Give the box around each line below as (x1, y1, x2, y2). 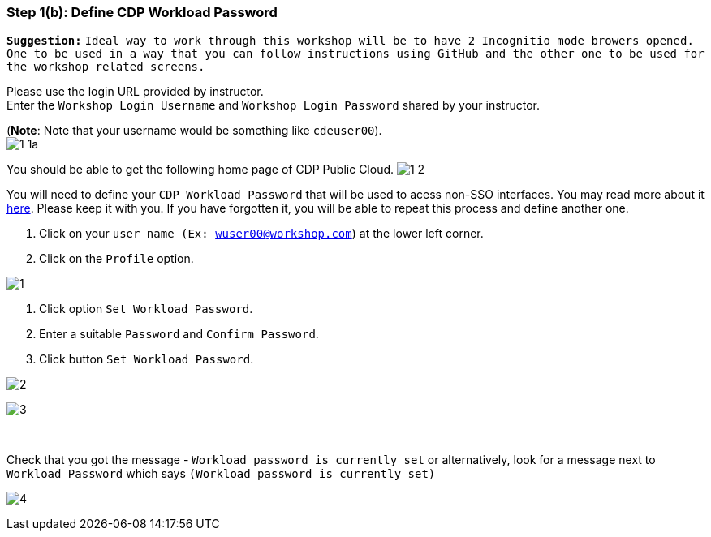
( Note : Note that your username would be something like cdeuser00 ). (6, 123, 382, 138)
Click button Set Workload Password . (39, 352, 254, 367)
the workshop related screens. (6, 60, 205, 74)
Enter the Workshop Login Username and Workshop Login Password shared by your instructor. (6, 98, 541, 113)
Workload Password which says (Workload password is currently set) (6, 466, 436, 481)
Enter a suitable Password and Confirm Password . (39, 327, 319, 342)
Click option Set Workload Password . (39, 302, 253, 316)
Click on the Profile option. (39, 251, 194, 266)
